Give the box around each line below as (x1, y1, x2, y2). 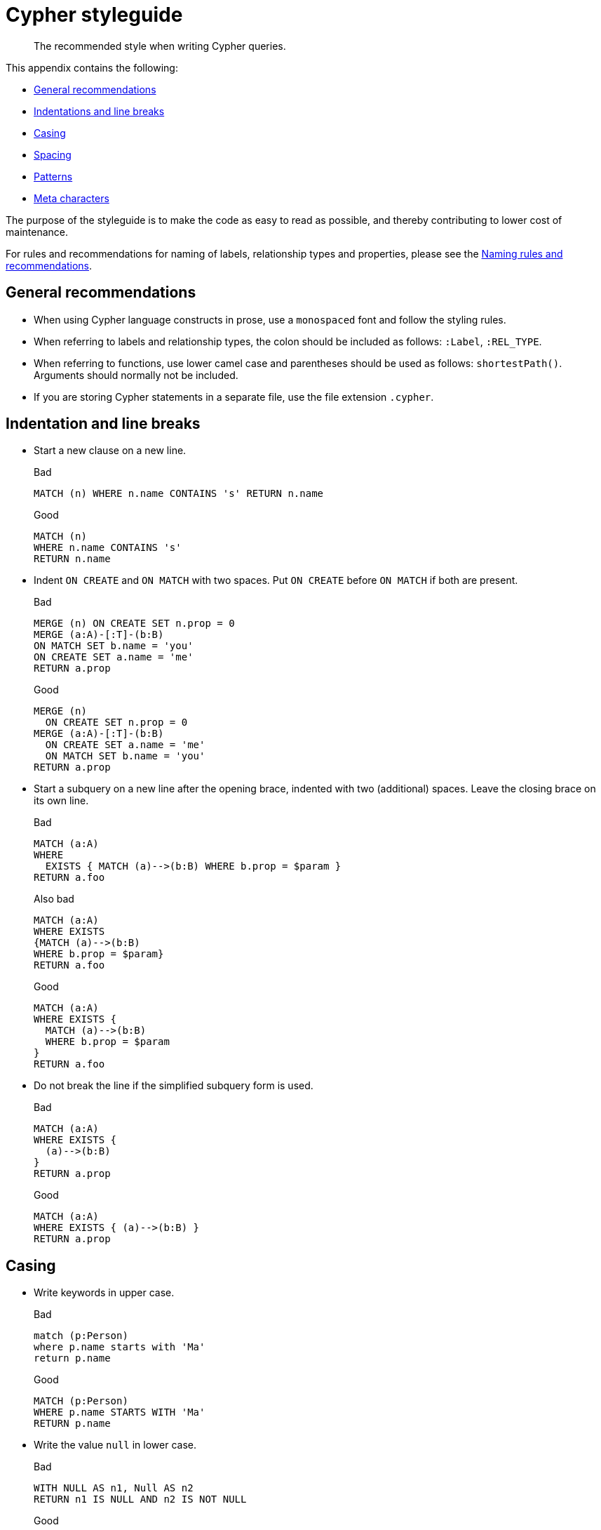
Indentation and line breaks (6, 415, 201, 433)
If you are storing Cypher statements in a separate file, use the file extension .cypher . (34, 390, 434, 403)
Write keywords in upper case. (34, 1286, 175, 1299)
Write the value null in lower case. (34, 1439, 196, 1451)
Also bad (34, 893, 74, 905)
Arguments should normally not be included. (34, 368, 238, 381)
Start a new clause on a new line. (34, 444, 187, 457)
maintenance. (6, 225, 68, 238)
